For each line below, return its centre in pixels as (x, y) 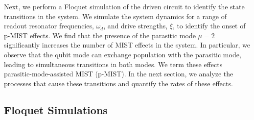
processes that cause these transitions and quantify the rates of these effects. (118, 83)
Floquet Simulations (56, 109)
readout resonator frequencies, (49, 26)
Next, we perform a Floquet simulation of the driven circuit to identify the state (124, 6)
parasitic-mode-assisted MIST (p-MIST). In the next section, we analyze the (119, 74)
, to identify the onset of (209, 26)
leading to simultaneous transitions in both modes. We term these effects (113, 64)
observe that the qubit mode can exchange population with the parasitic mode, (123, 54)
